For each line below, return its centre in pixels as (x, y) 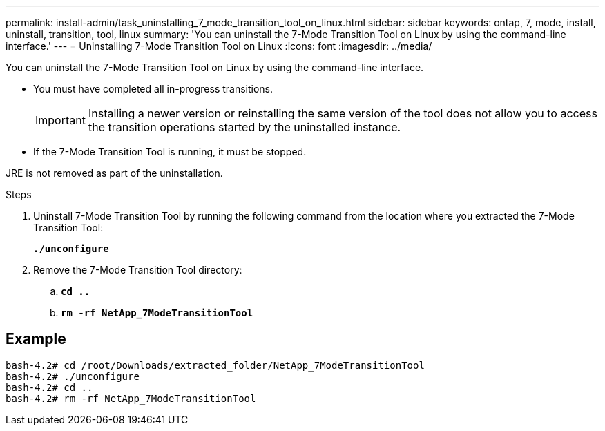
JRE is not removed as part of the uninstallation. (114, 173)
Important (60, 120)
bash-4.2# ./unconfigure (73, 376)
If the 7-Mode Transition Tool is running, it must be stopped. (170, 152)
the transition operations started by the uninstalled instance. (244, 127)
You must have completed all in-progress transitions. (153, 89)
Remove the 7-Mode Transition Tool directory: (138, 270)
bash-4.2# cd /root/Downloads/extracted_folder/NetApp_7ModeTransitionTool (215, 365)
